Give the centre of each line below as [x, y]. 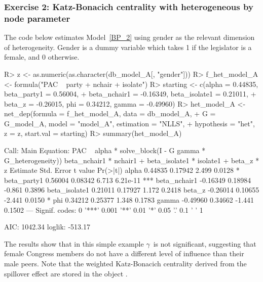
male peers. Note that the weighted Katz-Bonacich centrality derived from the [125, 264]
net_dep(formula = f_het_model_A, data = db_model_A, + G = [110, 113]
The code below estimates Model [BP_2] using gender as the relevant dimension [129, 37]
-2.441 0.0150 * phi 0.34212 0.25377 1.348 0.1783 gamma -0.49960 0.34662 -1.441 [129, 200]
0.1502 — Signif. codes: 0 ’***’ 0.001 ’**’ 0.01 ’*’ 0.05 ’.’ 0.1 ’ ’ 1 [104, 209]
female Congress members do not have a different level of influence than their [124, 253]
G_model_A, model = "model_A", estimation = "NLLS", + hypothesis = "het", [129, 123]
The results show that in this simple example [74, 243]
